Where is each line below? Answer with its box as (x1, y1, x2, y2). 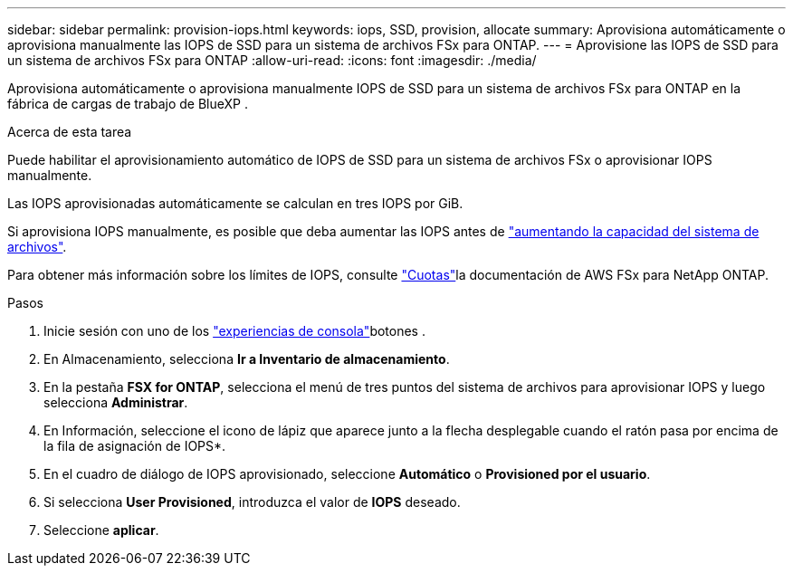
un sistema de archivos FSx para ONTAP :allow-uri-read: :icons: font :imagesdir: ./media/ (7, 53, 537, 68)
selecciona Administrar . (43, 395, 188, 410)
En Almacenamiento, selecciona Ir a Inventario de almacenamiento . (43, 351, 450, 367)
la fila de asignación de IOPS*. (43, 438, 226, 454)
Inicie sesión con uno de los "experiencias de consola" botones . (43, 323, 425, 339)
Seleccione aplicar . (43, 522, 159, 538)
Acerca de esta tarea (7, 124, 132, 139)
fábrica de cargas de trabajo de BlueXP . (7, 96, 249, 111)
